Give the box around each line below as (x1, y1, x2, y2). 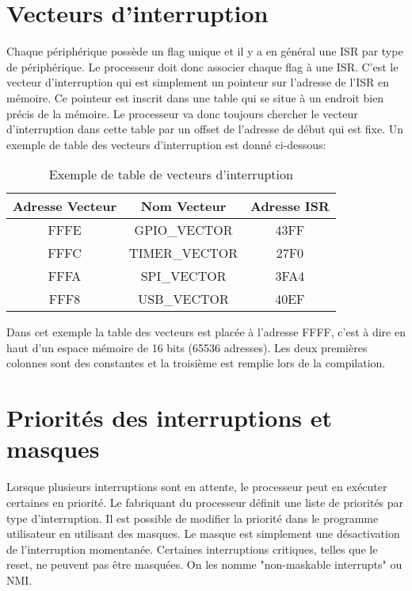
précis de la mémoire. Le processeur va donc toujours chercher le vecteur (6, 105, 358, 121)
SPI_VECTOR (140, 267, 227, 286)
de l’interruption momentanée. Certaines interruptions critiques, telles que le (6, 540, 378, 557)
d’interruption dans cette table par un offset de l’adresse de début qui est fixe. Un (6, 121, 404, 137)
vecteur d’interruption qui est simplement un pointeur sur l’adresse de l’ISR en (6, 74, 390, 90)
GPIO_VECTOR (134, 221, 233, 240)
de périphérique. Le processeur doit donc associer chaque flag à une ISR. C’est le (6, 58, 399, 75)
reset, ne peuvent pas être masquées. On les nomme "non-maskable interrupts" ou (6, 556, 402, 573)
